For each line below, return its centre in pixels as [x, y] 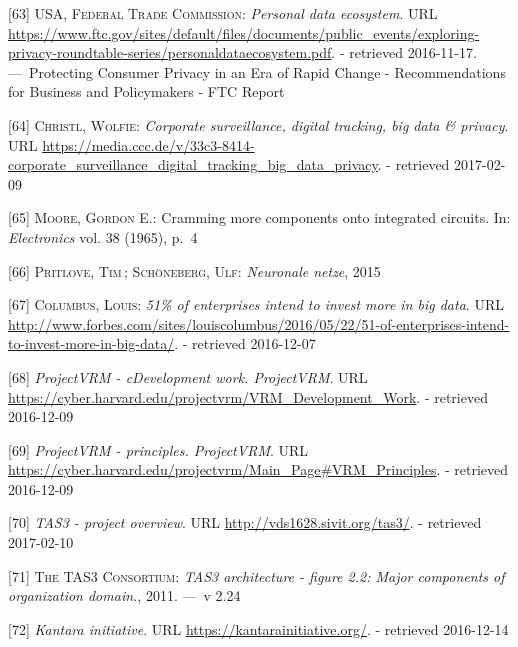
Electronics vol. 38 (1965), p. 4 [103, 236]
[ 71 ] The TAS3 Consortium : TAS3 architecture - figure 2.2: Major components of [256, 575]
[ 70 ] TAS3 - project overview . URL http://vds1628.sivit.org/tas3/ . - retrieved [245, 522]
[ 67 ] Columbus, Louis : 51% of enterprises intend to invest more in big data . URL [256, 304]
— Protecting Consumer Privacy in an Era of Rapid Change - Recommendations [257, 71]
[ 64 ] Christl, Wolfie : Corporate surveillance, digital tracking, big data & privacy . [258, 124]
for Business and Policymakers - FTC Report [146, 91]
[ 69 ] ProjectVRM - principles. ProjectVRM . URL [158, 449]
